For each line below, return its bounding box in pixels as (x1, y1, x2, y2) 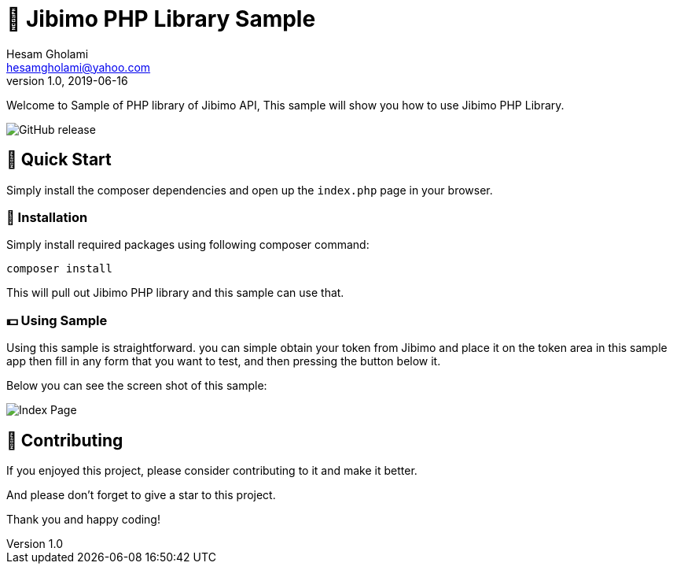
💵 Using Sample (6, 312, 108, 328)
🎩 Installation (6, 209, 88, 225)
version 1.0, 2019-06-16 (6, 73, 128, 87)
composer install (6, 262, 112, 276)
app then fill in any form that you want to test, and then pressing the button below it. (6, 354, 441, 368)
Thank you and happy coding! (6, 512, 160, 526)
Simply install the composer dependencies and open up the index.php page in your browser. (6, 183, 493, 197)
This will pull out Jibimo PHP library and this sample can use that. (6, 286, 344, 300)
